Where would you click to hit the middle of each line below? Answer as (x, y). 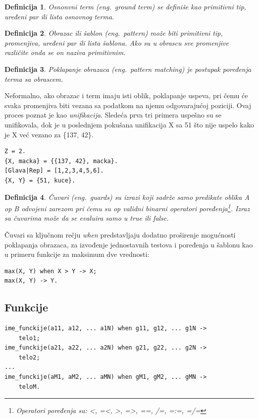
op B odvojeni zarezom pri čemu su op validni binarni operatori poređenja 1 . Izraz (127, 208)
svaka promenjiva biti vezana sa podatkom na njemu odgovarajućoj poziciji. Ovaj (128, 105)
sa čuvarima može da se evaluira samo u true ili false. (87, 218)
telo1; (29, 338)
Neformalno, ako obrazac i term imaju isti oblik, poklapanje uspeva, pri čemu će (126, 95)
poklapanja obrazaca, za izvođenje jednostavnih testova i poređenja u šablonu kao (129, 244)
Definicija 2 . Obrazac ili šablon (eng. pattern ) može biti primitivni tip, (114, 33)
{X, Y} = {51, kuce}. (40, 180)
